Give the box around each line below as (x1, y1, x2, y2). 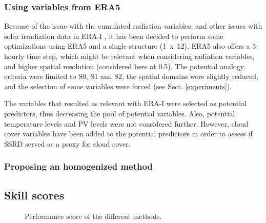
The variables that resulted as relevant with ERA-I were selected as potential (4, 98, 247, 109)
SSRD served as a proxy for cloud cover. (4, 138, 131, 149)
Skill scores (4, 187, 65, 202)
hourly (4, 51, 25, 61)
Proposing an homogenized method (4, 160, 153, 173)
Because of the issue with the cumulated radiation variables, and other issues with (4, 21, 262, 31)
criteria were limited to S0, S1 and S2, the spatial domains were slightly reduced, (4, 71, 258, 82)
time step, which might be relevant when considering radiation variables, (27, 51, 255, 61)
